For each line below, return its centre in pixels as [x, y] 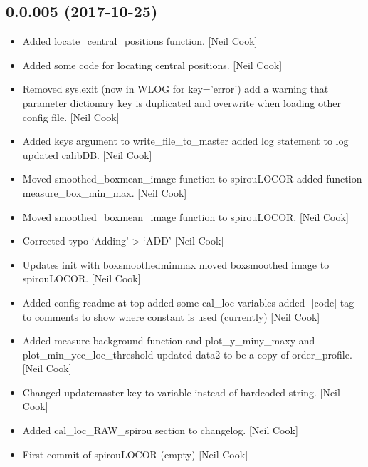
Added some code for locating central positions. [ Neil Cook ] [152, 65]
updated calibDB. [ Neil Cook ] [87, 154]
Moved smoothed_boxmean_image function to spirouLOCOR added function [192, 179]
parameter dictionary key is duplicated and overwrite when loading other [182, 102]
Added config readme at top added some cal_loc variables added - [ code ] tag [188, 302]
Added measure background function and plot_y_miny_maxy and [169, 340]
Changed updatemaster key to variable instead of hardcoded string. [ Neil [181, 392]
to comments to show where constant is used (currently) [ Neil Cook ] [171, 316]
